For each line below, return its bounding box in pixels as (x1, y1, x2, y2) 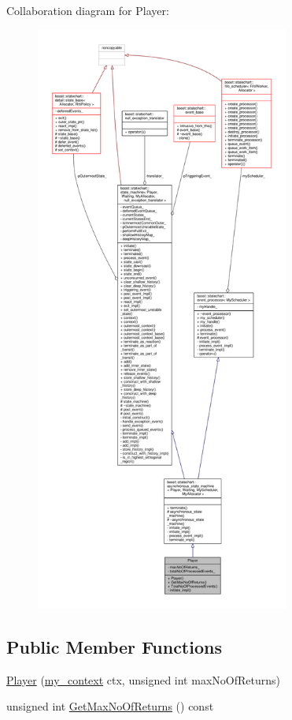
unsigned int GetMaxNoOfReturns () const (6, 698, 214, 714)
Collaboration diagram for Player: (6, 2, 169, 18)
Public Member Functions (6, 634, 222, 658)
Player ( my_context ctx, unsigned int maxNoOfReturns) (6, 671, 280, 688)
